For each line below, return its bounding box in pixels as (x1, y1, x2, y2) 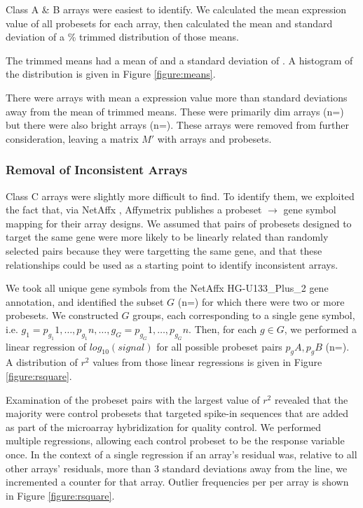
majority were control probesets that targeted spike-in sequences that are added (6, 406, 349, 421)
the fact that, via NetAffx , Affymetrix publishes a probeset (6, 202, 262, 217)
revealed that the (274, 392, 348, 407)
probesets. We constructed (6, 308, 118, 323)
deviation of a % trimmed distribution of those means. (6, 29, 239, 44)
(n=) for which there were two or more (177, 294, 345, 309)
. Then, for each (189, 321, 257, 336)
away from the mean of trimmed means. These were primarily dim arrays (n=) (6, 104, 344, 118)
